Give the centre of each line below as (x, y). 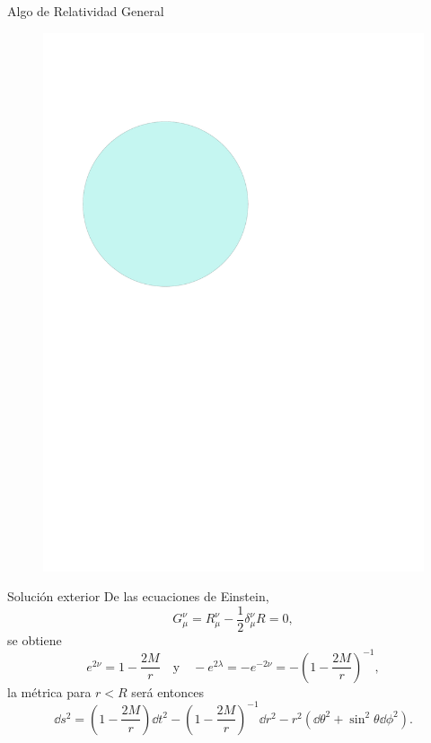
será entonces (168, 691)
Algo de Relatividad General (86, 11)
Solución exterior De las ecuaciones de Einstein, (138, 596)
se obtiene (35, 639)
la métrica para (49, 691)
